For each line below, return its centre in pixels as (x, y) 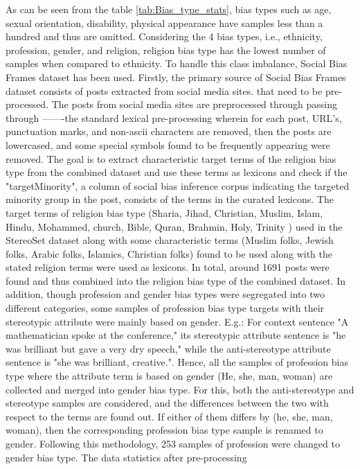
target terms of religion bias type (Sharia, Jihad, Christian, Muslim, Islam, (164, 212)
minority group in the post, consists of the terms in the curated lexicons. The (170, 199)
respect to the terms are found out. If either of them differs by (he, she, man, (169, 416)
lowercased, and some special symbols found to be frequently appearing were (168, 144)
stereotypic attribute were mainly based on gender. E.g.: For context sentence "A (177, 321)
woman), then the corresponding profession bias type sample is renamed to (164, 430)
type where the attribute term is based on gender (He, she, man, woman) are (169, 376)
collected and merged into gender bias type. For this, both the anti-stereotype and (180, 389)
